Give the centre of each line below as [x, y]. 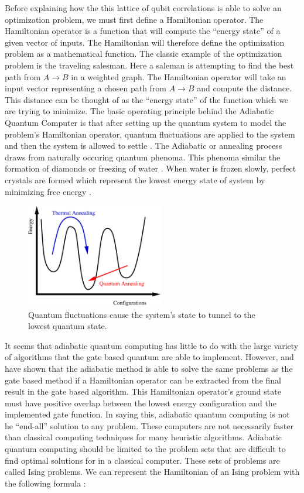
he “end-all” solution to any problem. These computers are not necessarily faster [149, 425]
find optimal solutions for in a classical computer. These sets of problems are [142, 460]
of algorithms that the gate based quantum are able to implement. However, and [149, 357]
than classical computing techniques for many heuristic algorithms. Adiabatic [144, 437]
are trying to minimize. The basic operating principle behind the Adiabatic [139, 111]
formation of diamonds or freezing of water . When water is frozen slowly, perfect [151, 168]
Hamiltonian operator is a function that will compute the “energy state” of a [143, 31]
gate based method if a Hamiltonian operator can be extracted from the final [143, 380]
